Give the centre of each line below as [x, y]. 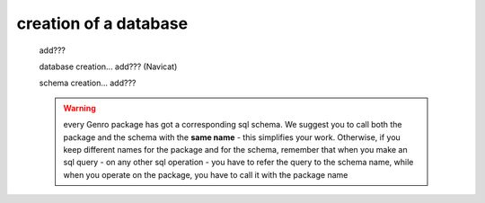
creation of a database [102, 23]
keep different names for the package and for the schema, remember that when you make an [235, 149]
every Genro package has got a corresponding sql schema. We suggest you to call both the [233, 125]
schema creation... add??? [88, 83]
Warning [79, 108]
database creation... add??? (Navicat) [108, 66]
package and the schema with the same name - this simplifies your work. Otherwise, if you [232, 137]
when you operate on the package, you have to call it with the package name [206, 174]
